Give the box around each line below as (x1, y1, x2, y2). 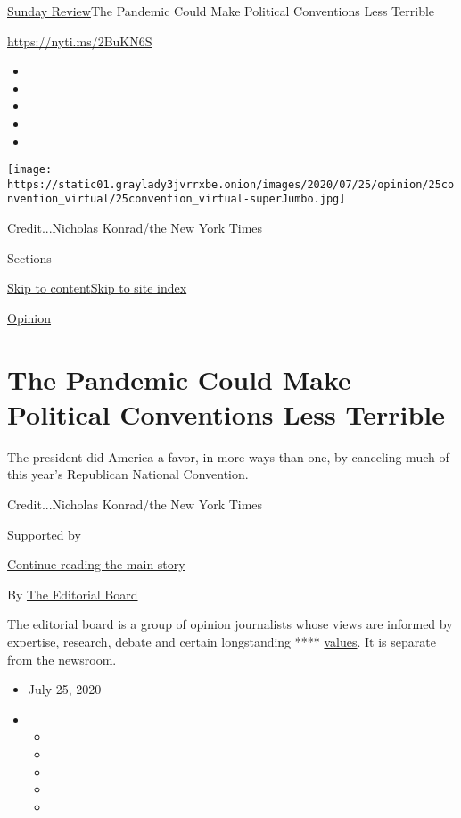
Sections (7, 248, 52, 267)
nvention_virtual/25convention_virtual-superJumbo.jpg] (7, 193, 346, 206)
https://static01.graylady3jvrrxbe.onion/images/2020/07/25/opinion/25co (7, 178, 455, 191)
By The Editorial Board (7, 584, 138, 603)
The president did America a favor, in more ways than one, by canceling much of (7, 447, 449, 466)
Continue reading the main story (7, 555, 185, 574)
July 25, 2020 (28, 680, 102, 698)
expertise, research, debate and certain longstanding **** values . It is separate (7, 632, 436, 650)
